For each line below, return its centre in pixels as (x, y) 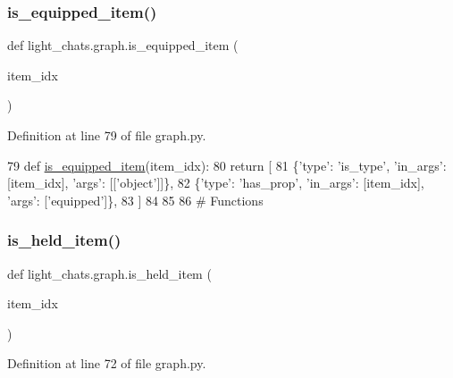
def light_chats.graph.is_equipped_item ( (123, 45)
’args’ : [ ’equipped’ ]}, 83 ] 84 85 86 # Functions (135, 200)
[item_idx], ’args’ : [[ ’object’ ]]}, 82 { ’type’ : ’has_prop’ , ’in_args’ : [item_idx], (216, 183)
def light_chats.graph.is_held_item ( (109, 273)
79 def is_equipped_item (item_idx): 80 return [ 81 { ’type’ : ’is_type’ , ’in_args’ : (227, 165)
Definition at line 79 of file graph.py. (107, 135)
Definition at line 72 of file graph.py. (107, 363)
